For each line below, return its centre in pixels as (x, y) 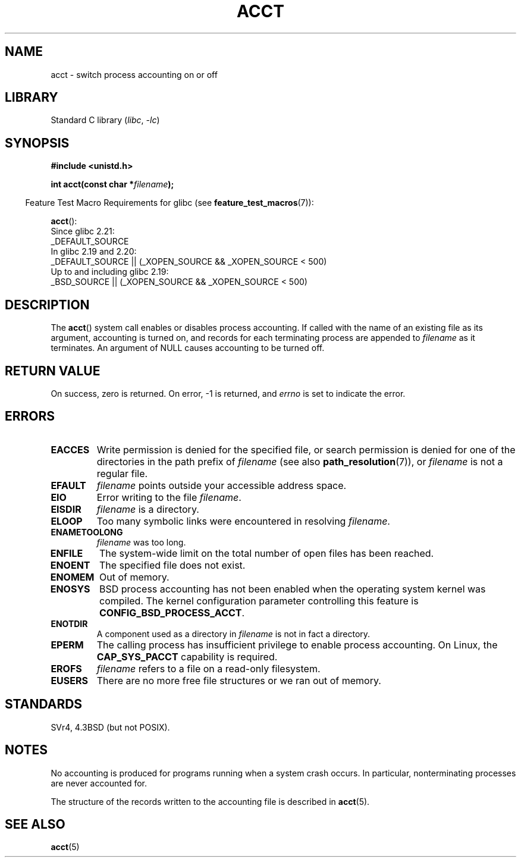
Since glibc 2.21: (83, 231)
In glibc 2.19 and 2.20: (94, 252)
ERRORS (30, 416)
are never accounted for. (99, 783)
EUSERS (69, 680)
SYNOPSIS (37, 143)
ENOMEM (72, 577)
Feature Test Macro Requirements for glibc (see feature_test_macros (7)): (170, 203)
